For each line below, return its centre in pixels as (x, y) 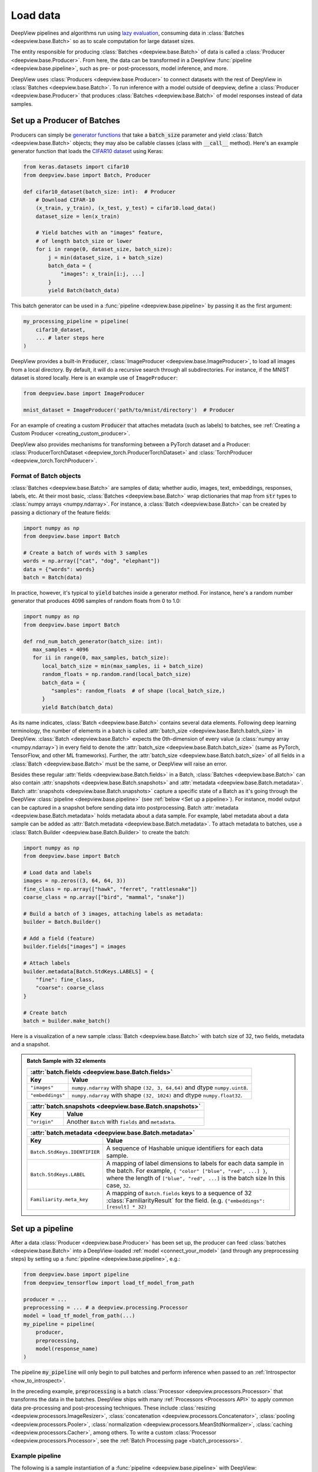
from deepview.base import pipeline (76, 1274)
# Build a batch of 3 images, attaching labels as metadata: (113, 914)
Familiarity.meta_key (59, 1200)
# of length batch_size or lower (84, 241)
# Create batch (45, 1012)
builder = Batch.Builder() (62, 922)
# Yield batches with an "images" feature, (99, 233)
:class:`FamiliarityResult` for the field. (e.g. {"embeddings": (186, 1201)
